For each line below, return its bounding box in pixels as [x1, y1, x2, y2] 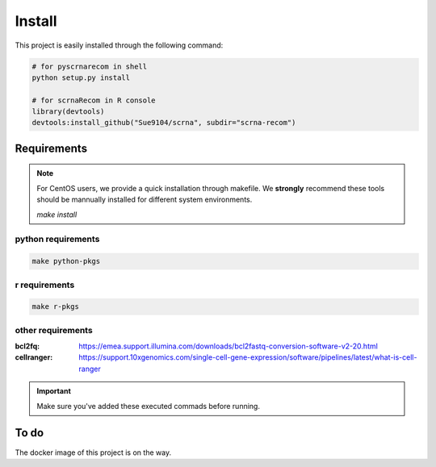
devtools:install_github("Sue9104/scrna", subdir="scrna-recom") [31, 118, 296, 127]
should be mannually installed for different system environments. [36, 194, 253, 205]
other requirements [15, 324, 93, 336]
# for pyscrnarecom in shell [31, 61, 148, 71]
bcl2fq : [15, 341, 40, 351]
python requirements [15, 234, 100, 245]
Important [36, 386, 72, 396]
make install [36, 210, 78, 219]
